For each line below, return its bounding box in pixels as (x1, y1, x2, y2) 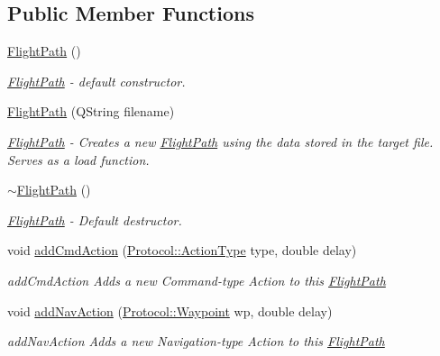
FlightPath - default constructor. (7, 71, 186, 90)
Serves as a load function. (7, 150, 150, 169)
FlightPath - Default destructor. (7, 210, 182, 229)
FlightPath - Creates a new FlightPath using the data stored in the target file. (7, 132, 434, 151)
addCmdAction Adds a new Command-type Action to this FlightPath (7, 270, 386, 289)
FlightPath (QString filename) (7, 102, 175, 121)
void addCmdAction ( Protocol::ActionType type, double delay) (7, 241, 357, 260)
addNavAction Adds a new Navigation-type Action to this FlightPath (7, 332, 385, 351)
